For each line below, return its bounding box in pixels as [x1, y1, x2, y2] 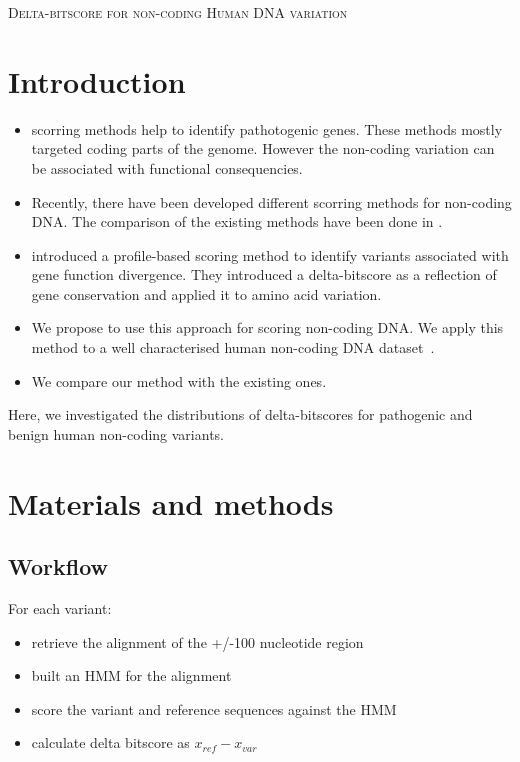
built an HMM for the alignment [31, 665, 232, 686]
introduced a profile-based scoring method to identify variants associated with [31, 244, 509, 265]
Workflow [8, 551, 109, 582]
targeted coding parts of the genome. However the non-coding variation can [31, 138, 495, 159]
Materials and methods [8, 482, 334, 523]
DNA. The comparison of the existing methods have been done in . [31, 211, 443, 232]
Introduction [8, 60, 186, 101]
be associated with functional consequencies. [31, 157, 303, 178]
